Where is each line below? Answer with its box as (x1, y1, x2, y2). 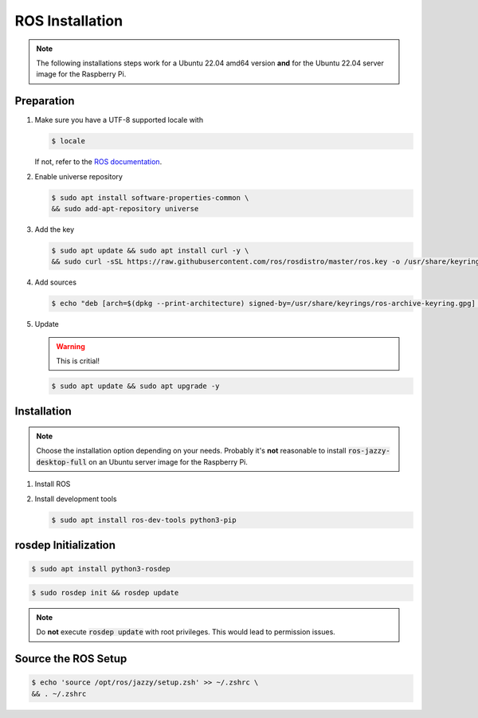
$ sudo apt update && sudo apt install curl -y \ (51, 245, 249, 255)
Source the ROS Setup (14, 652, 127, 665)
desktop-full (36, 457, 88, 466)
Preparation (14, 94, 75, 108)
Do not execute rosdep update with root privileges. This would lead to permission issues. (36, 627, 336, 637)
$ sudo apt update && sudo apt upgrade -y (51, 382, 220, 390)
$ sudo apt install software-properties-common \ (51, 193, 249, 202)
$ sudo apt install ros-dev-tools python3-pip (51, 515, 237, 524)
